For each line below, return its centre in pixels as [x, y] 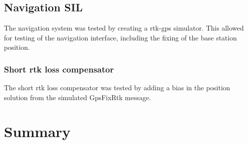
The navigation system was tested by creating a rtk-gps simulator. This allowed [124, 28]
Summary [37, 131]
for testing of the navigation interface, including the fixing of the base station [121, 37]
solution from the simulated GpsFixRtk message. [77, 97]
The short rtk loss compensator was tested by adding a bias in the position [117, 88]
